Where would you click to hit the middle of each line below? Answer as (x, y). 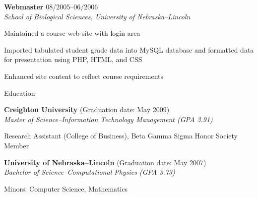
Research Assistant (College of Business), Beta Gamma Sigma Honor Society (121, 136)
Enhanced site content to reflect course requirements (84, 76)
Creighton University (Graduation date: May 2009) (87, 109)
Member (17, 145)
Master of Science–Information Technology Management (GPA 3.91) (108, 119)
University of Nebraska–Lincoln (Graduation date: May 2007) (105, 162)
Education (20, 93)
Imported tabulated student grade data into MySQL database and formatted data (129, 49)
